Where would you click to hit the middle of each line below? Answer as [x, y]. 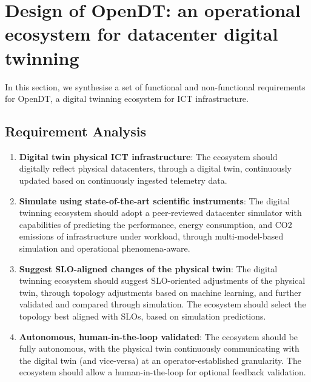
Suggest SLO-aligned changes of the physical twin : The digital [148, 268]
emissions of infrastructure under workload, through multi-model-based [151, 236]
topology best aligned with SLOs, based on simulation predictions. [142, 316]
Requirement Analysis [76, 131]
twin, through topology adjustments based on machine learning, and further [160, 292]
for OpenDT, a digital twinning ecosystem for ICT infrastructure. [127, 99]
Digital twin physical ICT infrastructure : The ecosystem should [148, 156]
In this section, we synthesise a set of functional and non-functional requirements [155, 86]
